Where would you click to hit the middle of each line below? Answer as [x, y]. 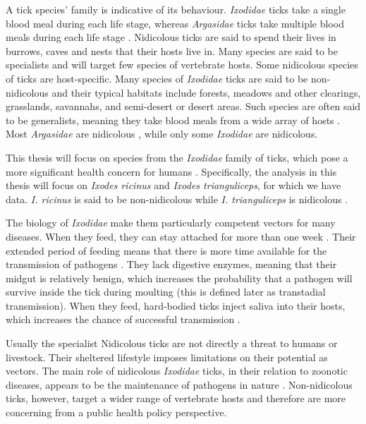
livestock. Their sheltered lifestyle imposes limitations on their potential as [167, 357]
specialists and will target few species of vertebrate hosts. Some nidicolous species [182, 65]
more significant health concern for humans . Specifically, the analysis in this [171, 171]
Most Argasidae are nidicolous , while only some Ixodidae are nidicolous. [162, 134]
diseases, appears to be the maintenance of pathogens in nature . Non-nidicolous [179, 384]
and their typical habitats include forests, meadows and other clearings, [206, 92]
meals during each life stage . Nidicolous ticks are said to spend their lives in [171, 37]
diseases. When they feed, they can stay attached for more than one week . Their [181, 236]
